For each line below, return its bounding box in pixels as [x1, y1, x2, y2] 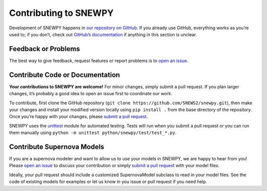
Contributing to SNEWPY [9, 7, 114, 18]
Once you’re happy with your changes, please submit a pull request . [9, 114, 148, 120]
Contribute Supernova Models [9, 142, 104, 151]
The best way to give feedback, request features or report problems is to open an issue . [9, 58, 188, 64]
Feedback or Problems [9, 45, 80, 53]
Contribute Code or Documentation [9, 70, 120, 79]
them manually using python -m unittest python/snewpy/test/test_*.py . [9, 129, 177, 136]
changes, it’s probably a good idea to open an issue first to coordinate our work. [9, 91, 173, 97]
